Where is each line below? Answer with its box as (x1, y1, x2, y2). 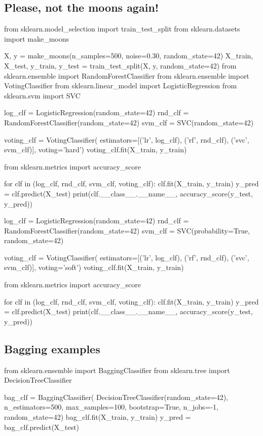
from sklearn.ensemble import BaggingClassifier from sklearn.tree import (4, 364, 230, 375)
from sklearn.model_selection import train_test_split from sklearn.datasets (4, 23, 240, 34)
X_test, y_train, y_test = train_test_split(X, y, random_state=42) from (4, 60, 237, 71)
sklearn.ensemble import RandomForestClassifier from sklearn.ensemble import (4, 70, 249, 81)
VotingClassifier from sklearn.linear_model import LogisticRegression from (4, 80, 237, 91)
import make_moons (4, 33, 69, 44)
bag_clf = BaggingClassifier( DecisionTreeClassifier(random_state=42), (4, 391, 229, 402)
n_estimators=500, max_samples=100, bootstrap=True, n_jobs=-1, (4, 401, 218, 412)
